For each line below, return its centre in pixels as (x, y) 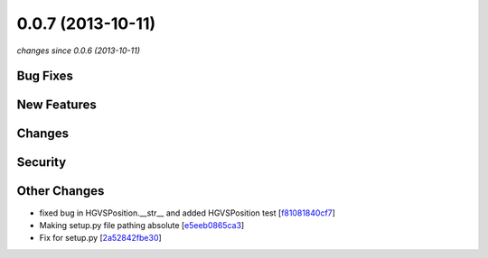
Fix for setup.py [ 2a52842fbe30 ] (100, 238)
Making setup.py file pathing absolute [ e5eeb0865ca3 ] (142, 225)
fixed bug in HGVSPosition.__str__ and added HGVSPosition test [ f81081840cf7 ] (188, 213)
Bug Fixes (45, 76)
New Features (56, 105)
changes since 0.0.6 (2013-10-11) (78, 51)
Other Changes (61, 191)
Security (42, 162)
